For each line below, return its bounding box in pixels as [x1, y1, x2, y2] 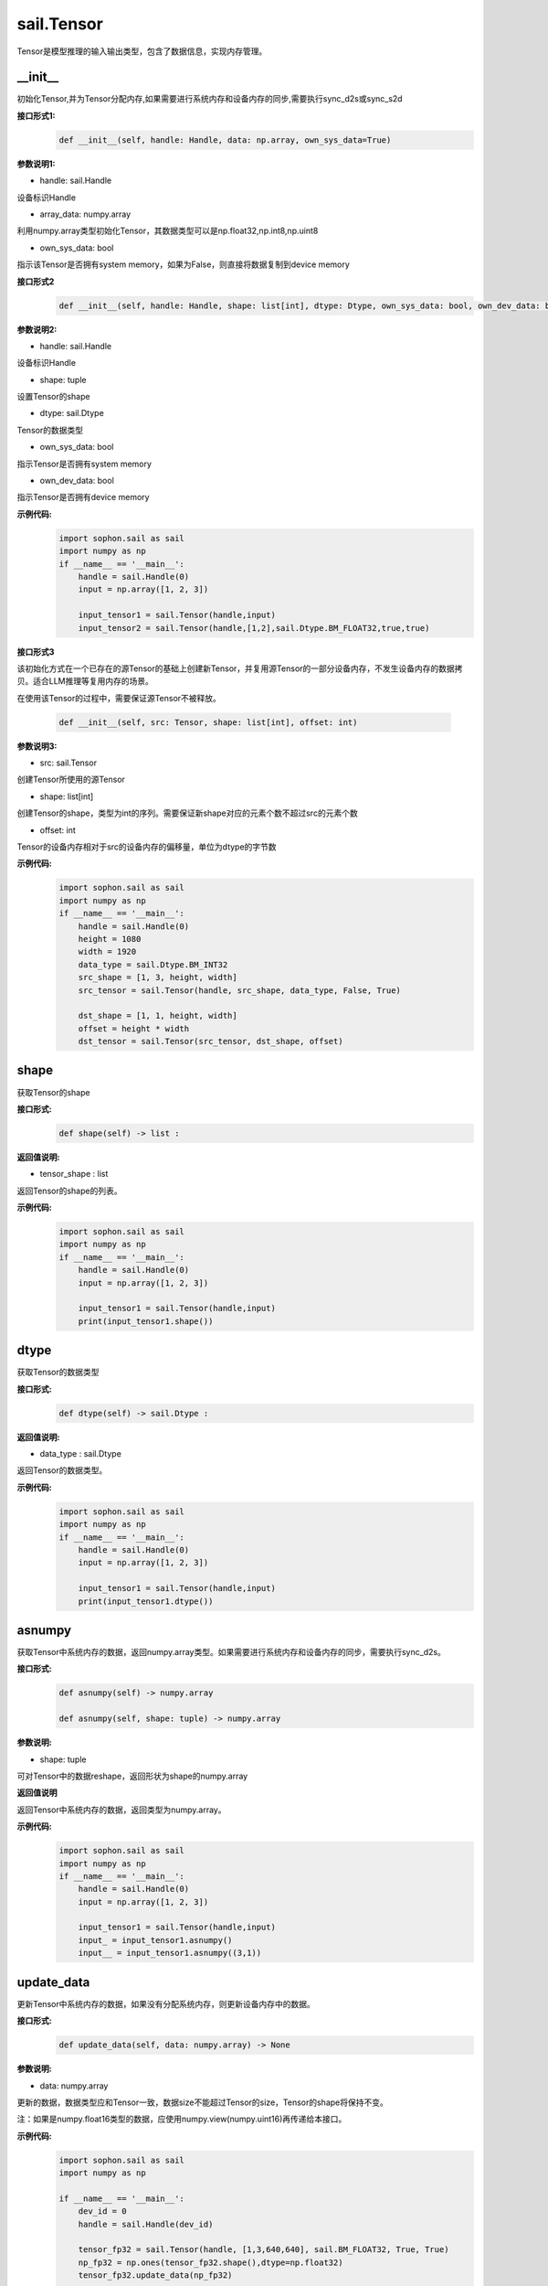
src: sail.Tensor [39, 757, 98, 768]
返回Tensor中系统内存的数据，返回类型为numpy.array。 [16, 1804, 227, 1815]
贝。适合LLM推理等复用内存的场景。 [16, 676, 154, 687]
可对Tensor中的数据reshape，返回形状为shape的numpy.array [16, 1770, 248, 1781]
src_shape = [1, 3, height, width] [78, 972, 237, 983]
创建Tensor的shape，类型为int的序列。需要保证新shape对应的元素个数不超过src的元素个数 [16, 807, 358, 818]
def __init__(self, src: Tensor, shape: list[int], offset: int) [58, 717, 358, 727]
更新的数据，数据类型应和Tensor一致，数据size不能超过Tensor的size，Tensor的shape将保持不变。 [16, 2097, 388, 2108]
